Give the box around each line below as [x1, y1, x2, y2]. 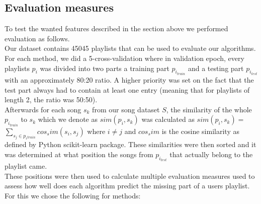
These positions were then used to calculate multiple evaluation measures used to [5, 170, 255, 181]
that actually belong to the [169, 149, 253, 159]
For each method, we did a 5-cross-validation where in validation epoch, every [5, 52, 244, 63]
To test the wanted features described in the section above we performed [5, 23, 228, 34]
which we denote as [38, 114, 98, 124]
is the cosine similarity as [161, 125, 239, 136]
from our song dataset [92, 104, 160, 114]
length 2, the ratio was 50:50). [5, 94, 98, 105]
